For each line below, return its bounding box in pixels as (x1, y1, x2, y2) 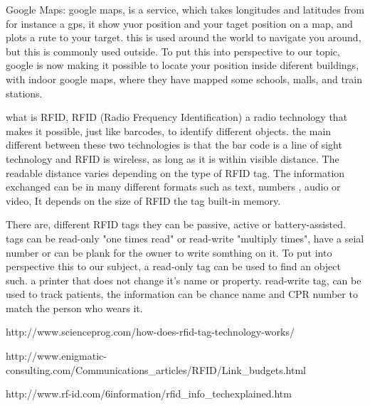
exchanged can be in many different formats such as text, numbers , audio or (6, 179, 341, 194)
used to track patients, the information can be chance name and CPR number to (6, 287, 358, 301)
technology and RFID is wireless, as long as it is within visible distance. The (6, 151, 339, 166)
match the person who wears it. (6, 300, 143, 315)
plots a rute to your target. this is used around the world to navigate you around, (6, 30, 361, 45)
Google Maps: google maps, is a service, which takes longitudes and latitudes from (6, 2, 364, 16)
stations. (6, 85, 43, 100)
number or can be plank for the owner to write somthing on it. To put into (6, 245, 332, 260)
